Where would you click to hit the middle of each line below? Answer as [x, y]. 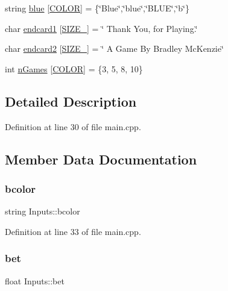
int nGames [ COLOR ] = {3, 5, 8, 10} [74, 68]
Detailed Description [71, 101]
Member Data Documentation [101, 159]
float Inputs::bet [35, 280]
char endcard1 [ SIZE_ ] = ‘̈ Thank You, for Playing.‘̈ [101, 28]
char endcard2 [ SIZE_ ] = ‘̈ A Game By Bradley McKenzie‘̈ [114, 48]
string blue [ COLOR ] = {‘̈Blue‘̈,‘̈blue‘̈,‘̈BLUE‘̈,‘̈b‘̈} [97, 8]
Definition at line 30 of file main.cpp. [73, 126]
